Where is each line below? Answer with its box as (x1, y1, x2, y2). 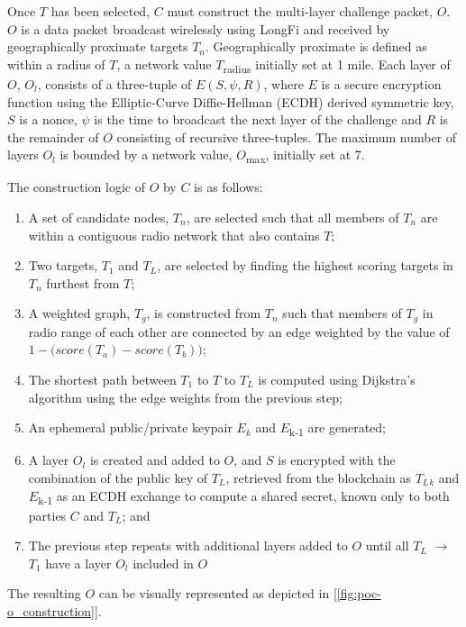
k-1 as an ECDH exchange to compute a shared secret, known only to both (38, 486, 450, 507)
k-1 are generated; (289, 418, 386, 439)
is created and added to (89, 450, 220, 469)
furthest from (46, 273, 120, 292)
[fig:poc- (336, 584, 381, 603)
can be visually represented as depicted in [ (98, 584, 337, 603)
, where (263, 74, 304, 93)
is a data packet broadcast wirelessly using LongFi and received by (21, 19, 390, 38)
